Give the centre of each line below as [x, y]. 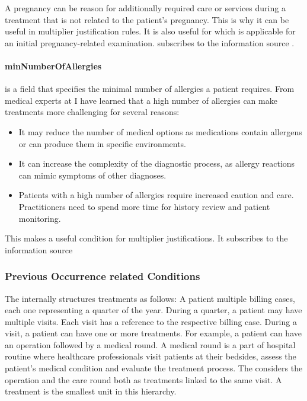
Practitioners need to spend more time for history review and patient [144, 206]
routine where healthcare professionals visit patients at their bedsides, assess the [151, 356]
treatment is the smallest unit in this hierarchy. [91, 391]
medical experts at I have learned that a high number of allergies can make [141, 100]
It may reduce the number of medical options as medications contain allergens [160, 131]
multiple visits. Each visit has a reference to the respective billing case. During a [151, 321]
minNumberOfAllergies [53, 66]
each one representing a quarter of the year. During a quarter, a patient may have [153, 310]
